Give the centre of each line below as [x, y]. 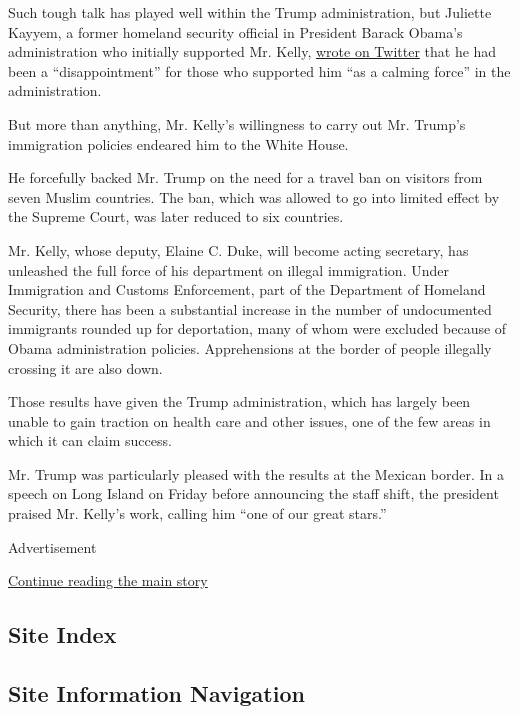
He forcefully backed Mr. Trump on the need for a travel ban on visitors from [245, 177]
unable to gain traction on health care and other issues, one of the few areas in [249, 420]
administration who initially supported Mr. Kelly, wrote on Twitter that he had [252, 51]
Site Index [62, 634]
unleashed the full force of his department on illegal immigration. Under [228, 269]
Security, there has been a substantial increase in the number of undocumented [250, 308]
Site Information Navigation [156, 693]
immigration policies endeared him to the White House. [178, 143]
